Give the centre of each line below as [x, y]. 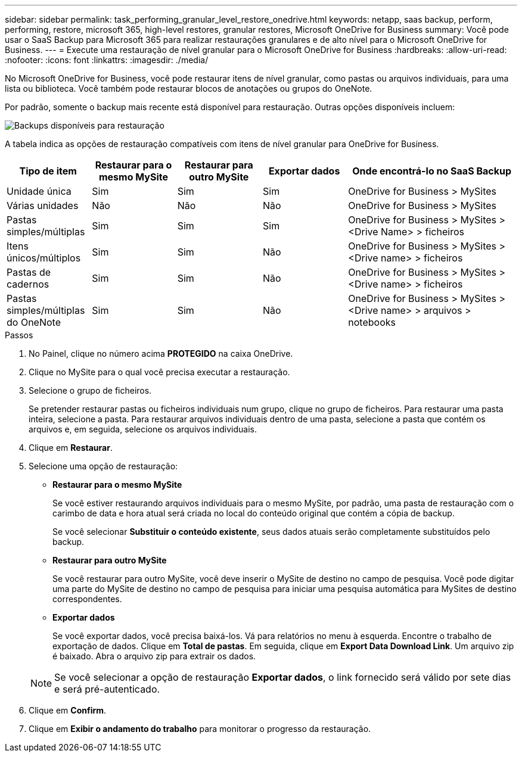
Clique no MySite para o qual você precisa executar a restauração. [159, 372]
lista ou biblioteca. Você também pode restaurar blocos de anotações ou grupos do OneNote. [189, 88]
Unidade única [39, 191]
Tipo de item [48, 171]
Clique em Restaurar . [71, 448]
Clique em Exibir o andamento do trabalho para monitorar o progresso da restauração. [200, 729]
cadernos [28, 284]
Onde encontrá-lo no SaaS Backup [432, 171]
